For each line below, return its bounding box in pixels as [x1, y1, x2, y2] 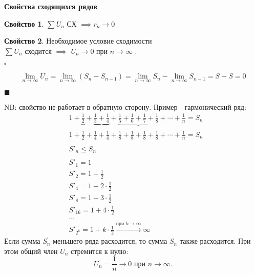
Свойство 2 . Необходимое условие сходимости [4, 35, 152, 46]
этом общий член [4, 245, 58, 256]
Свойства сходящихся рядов [4, 1, 97, 11]
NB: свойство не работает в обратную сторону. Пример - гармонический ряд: [4, 101, 246, 112]
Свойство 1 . [4, 18, 44, 29]
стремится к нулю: [71, 245, 129, 256]
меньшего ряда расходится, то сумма [53, 235, 167, 246]
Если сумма [4, 235, 40, 246]
